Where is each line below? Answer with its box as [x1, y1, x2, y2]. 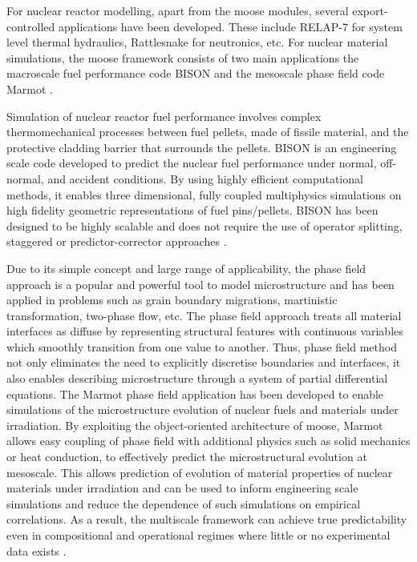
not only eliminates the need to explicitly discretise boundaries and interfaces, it [6, 354, 401, 371]
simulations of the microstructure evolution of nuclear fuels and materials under [6, 401, 399, 418]
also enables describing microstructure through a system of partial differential [6, 370, 388, 387]
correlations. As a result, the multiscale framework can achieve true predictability [6, 511, 407, 528]
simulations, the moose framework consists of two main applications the [6, 49, 359, 66]
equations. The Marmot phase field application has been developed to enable [6, 385, 384, 402]
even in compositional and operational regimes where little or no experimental [6, 527, 391, 543]
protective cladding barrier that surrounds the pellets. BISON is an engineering [6, 138, 397, 155]
